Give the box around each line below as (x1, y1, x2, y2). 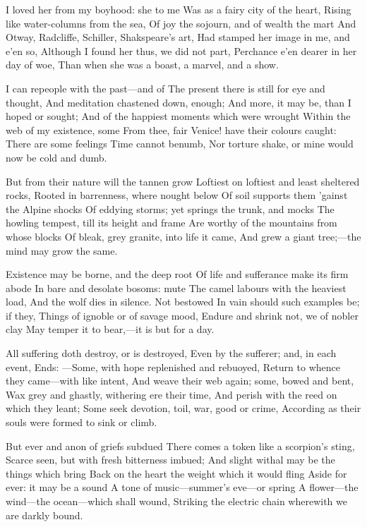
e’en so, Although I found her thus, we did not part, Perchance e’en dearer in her (6, 43, 357, 58)
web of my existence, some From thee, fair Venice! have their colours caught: (6, 122, 337, 137)
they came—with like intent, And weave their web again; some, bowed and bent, (6, 373, 354, 388)
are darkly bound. (6, 507, 83, 522)
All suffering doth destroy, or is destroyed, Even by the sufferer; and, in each (6, 346, 337, 361)
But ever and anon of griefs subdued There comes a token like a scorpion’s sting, (6, 438, 355, 453)
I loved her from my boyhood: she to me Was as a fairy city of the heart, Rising (6, 2, 351, 16)
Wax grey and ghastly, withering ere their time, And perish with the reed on (6, 387, 337, 401)
